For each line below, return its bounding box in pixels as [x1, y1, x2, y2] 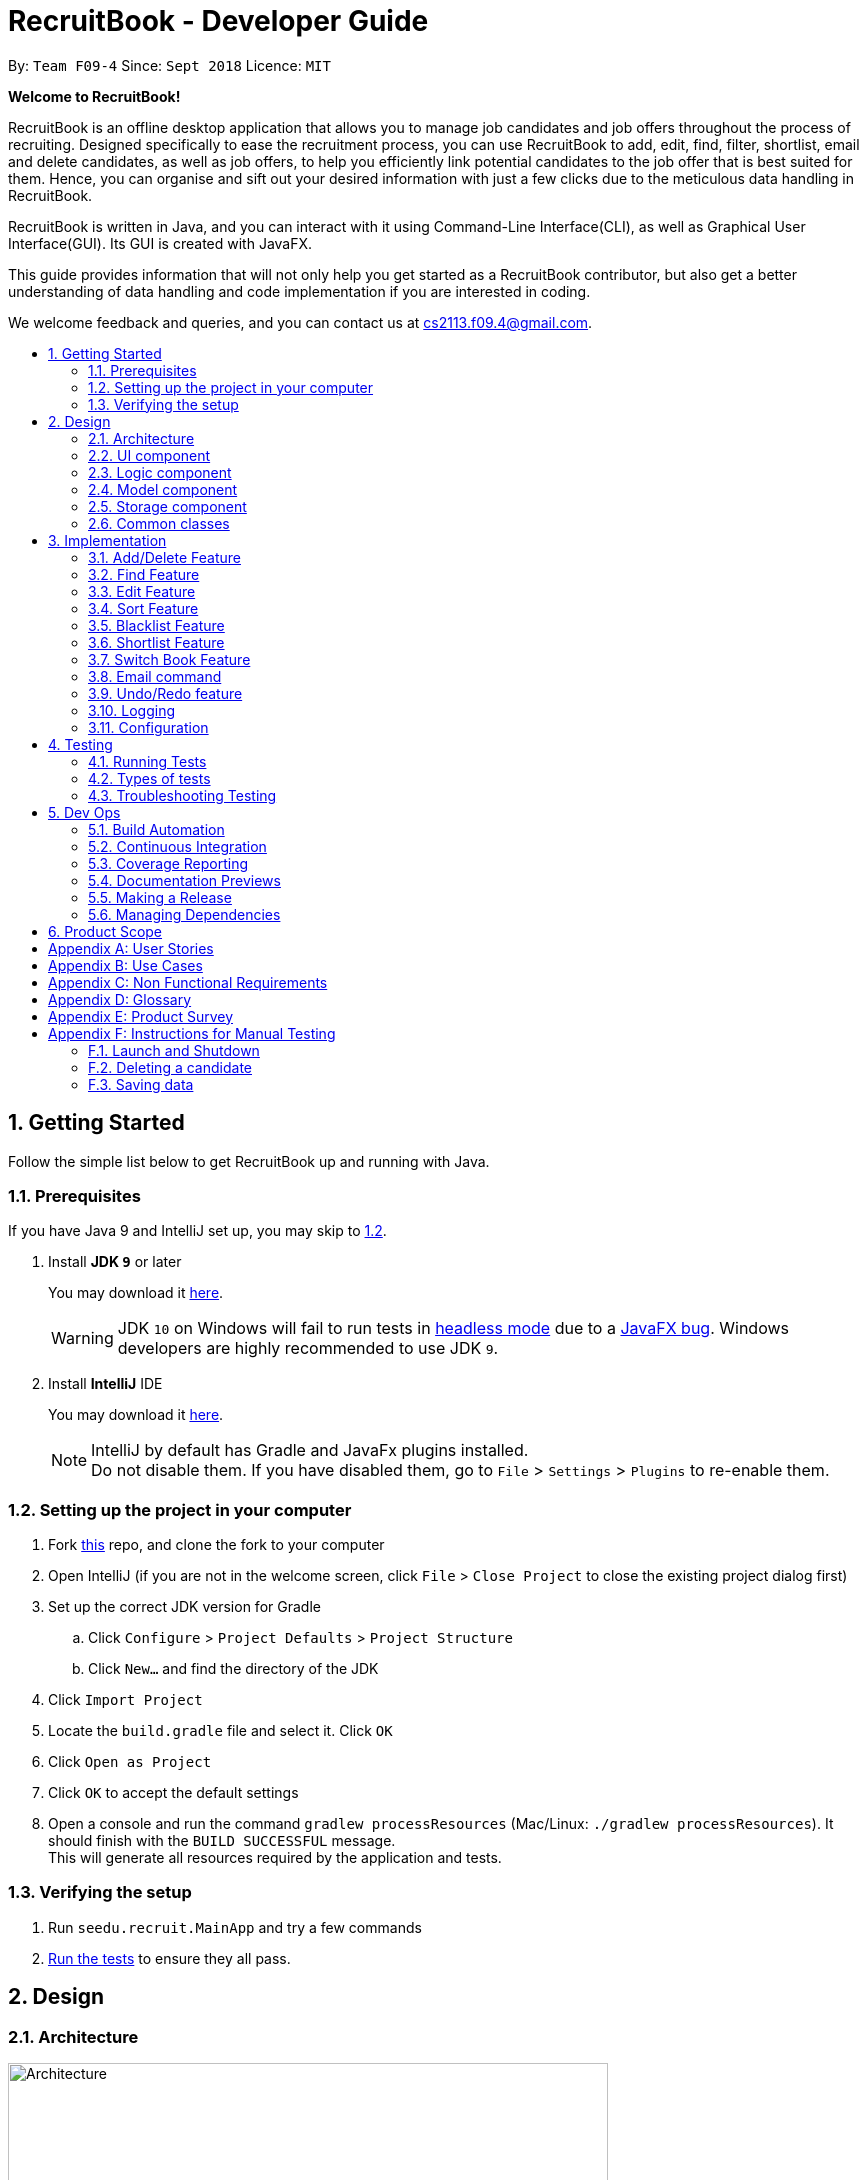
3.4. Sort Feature [88, 599, 199, 617]
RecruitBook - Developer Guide [8, 4, 429, 38]
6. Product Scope [48, 922, 163, 940]
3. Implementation [48, 531, 167, 549]
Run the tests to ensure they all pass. [48, 1949, 291, 1967]
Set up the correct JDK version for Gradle [48, 1598, 321, 1616]
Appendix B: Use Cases [48, 956, 203, 974]
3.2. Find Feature [88, 565, 200, 583]
